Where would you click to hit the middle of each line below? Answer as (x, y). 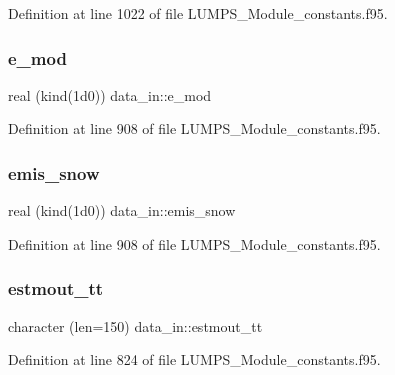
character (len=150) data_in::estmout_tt (135, 325)
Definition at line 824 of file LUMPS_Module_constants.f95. (194, 359)
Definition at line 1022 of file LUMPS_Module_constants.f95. (198, 13)
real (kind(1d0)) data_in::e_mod (110, 94)
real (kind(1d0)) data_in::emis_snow (122, 210)
